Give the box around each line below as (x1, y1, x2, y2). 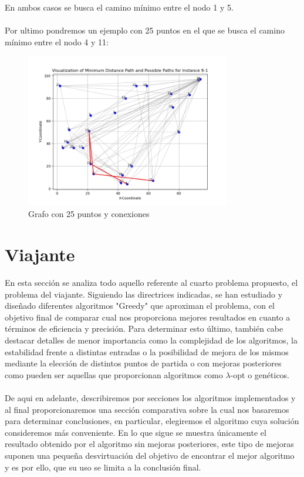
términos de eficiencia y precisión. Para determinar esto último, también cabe (5, 322, 283, 335)
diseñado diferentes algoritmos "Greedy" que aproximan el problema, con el (5, 299, 275, 312)
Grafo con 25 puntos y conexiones (28, 208, 150, 220)
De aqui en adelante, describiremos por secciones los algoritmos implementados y (5, 392, 296, 404)
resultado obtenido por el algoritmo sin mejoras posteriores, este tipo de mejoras (5, 438, 294, 450)
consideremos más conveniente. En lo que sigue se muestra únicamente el (5, 426, 266, 438)
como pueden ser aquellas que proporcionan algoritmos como (5, 368, 223, 381)
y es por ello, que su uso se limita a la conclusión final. (5, 461, 201, 473)
